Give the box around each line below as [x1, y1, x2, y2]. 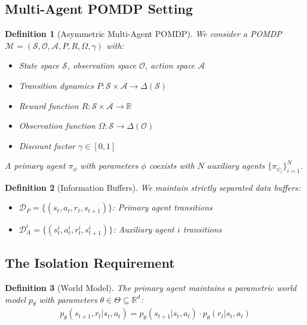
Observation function [19, 119, 96, 132]
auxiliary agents [207, 159, 265, 172]
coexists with [149, 159, 195, 172]
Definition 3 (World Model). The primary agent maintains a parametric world [5, 281, 297, 294]
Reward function [19, 99, 79, 112]
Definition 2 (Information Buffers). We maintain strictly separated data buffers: [5, 181, 301, 193]
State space [19, 59, 60, 72]
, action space [145, 59, 195, 72]
